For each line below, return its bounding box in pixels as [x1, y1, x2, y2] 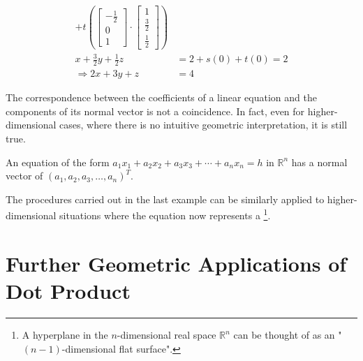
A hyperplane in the [22, 327, 108, 341]
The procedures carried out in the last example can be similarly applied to [6, 191, 325, 206]
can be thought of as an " [233, 327, 342, 341]
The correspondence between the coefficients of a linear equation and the [6, 90, 317, 105]
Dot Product [6, 277, 131, 305]
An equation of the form [6, 154, 110, 169]
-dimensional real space [117, 327, 216, 341]
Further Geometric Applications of [6, 249, 347, 277]
